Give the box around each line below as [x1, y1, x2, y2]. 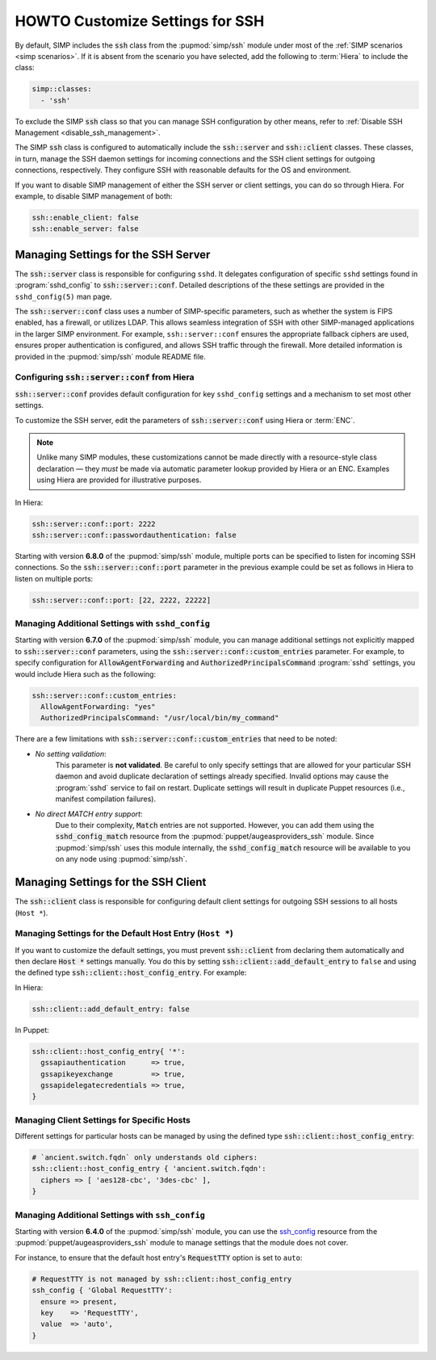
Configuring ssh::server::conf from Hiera [15, 371, 195, 383]
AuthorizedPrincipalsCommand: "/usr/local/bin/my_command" [40, 713, 279, 723]
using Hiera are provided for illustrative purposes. [36, 475, 202, 485]
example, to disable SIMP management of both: [15, 191, 173, 201]
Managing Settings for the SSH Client [15, 875, 207, 889]
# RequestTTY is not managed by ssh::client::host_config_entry [31, 1274, 292, 1283]
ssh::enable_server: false [31, 225, 139, 233]
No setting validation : [35, 749, 107, 758]
